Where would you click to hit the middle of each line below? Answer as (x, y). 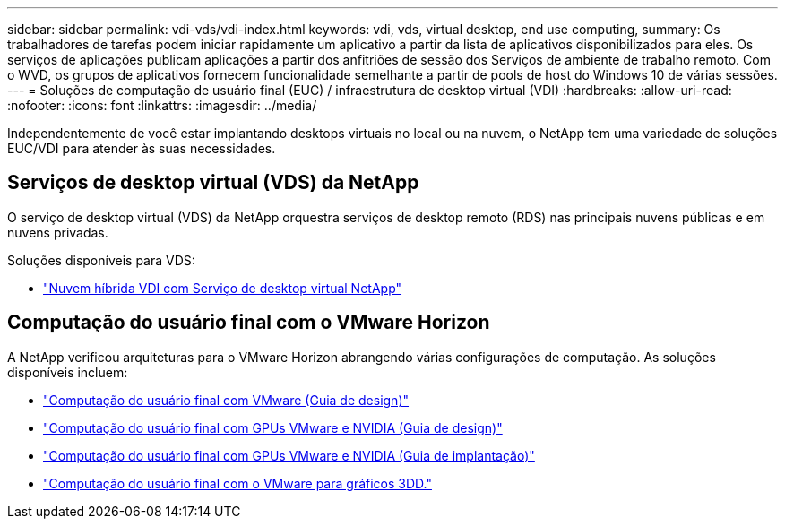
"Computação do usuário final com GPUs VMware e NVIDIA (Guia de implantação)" (289, 455)
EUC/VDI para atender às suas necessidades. (142, 148)
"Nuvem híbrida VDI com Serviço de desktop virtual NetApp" (223, 288)
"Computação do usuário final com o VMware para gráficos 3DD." (237, 483)
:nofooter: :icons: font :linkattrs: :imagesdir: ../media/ (162, 105)
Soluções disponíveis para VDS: (101, 260)
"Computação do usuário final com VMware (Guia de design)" (226, 400)
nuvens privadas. (58, 232)
